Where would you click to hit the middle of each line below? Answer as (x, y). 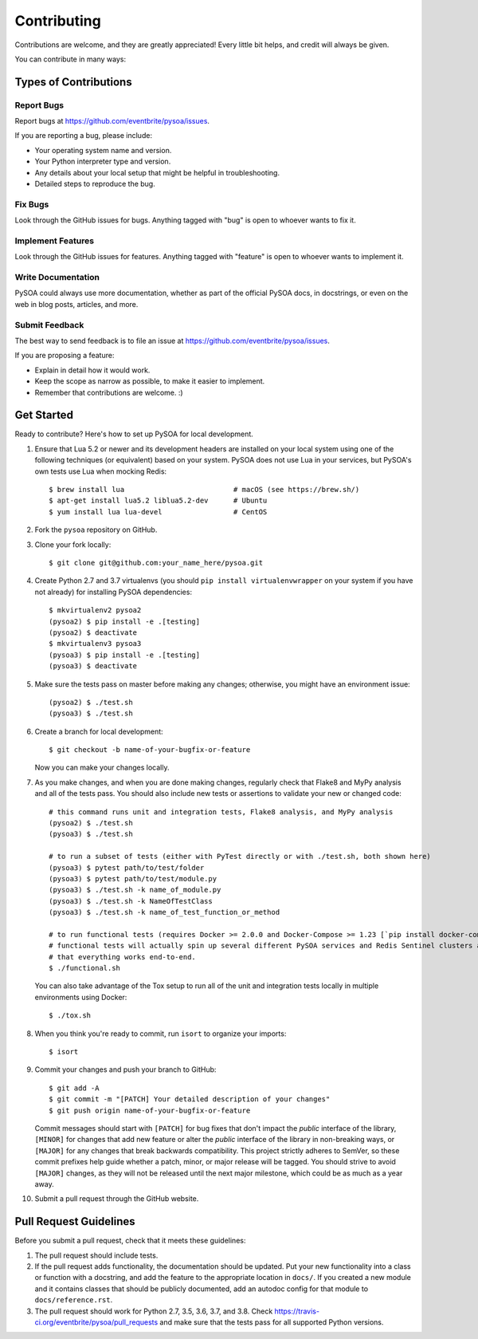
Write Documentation (57, 278)
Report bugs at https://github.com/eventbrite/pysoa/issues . (112, 121)
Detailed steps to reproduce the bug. (95, 184)
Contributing (58, 21)
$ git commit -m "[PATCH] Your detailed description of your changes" (190, 1099)
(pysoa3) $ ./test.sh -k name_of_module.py (135, 890)
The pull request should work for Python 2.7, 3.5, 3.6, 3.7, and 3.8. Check (154, 1311)
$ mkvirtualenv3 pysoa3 (95, 644)
